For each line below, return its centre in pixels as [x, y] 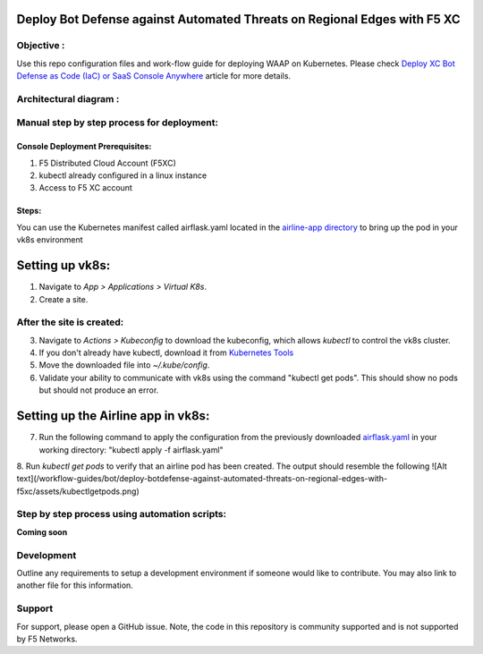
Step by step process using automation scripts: [122, 514]
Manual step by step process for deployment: [118, 123]
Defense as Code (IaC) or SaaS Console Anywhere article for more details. [153, 76]
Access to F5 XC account [86, 188]
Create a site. [64, 299]
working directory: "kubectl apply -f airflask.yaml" [131, 450]
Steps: [29, 211]
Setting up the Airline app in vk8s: [113, 416]
